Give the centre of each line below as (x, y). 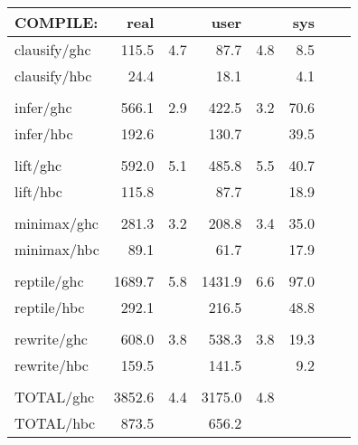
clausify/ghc (53, 49)
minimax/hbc (57, 249)
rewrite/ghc (51, 339)
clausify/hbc (53, 76)
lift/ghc (38, 165)
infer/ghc (43, 107)
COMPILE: (57, 22)
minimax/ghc (57, 223)
